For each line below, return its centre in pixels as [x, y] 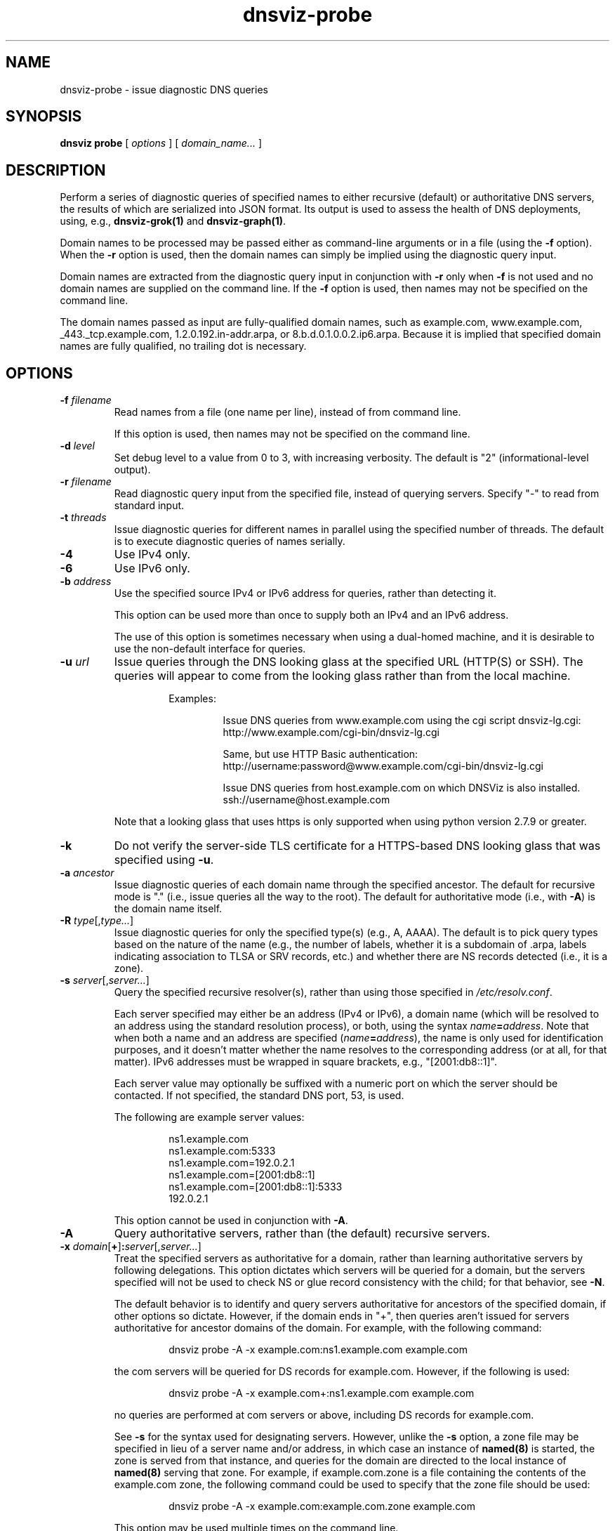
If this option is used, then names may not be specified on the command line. [292, 434]
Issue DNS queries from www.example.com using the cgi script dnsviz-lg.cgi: [402, 721]
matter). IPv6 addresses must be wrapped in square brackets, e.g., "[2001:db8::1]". [305, 1062]
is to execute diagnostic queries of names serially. [230, 541]
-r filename [86, 482]
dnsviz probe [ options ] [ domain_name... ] [161, 143]
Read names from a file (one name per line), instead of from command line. [287, 412]
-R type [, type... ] [97, 921]
